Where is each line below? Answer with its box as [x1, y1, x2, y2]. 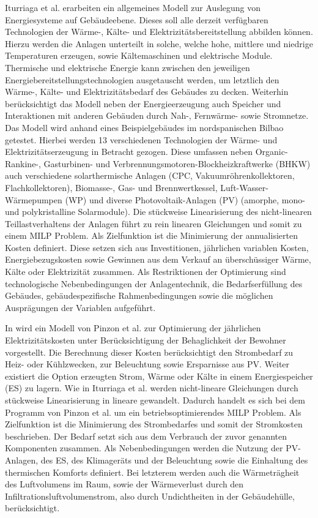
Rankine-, [5, 157, 41, 170]
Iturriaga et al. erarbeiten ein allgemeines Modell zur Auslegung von [5, 1, 261, 13]
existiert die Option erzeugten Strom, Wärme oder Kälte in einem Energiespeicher [5, 369, 313, 382]
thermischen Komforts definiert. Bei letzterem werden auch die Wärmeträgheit [5, 465, 300, 478]
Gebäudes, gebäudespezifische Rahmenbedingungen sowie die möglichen [5, 289, 273, 302]
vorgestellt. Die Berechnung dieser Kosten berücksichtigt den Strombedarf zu [5, 345, 294, 358]
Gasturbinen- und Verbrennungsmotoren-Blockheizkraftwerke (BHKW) [43, 157, 311, 170]
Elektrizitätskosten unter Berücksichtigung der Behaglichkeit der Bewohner [5, 334, 286, 347]
